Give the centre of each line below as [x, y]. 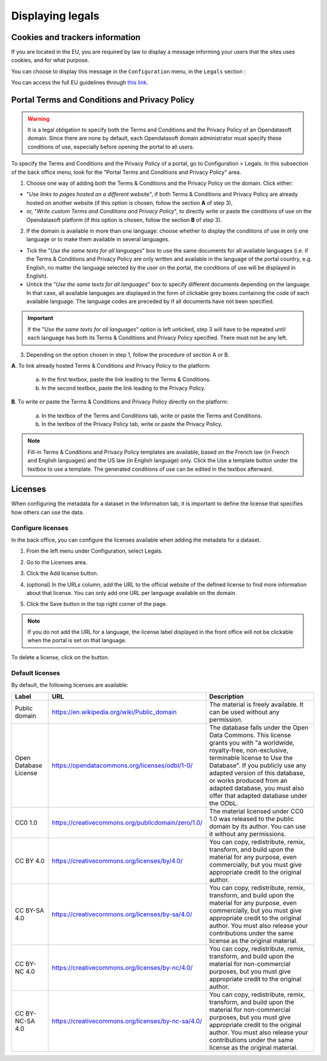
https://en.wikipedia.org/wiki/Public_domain [114, 712]
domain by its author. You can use [257, 827]
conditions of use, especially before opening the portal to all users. [111, 147]
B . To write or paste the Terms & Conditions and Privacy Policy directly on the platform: [120, 402]
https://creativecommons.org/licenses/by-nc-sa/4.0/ [127, 1021]
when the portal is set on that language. [77, 640]
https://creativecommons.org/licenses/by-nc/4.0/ [122, 968]
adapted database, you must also [257, 788]
